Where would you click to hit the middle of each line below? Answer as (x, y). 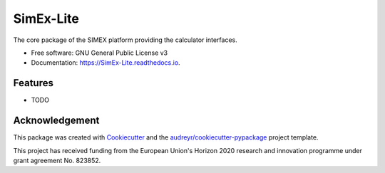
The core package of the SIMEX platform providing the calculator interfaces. (125, 40)
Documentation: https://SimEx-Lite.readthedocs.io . (106, 63)
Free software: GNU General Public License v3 (99, 53)
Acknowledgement (56, 121)
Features (33, 83)
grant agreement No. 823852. (57, 160)
